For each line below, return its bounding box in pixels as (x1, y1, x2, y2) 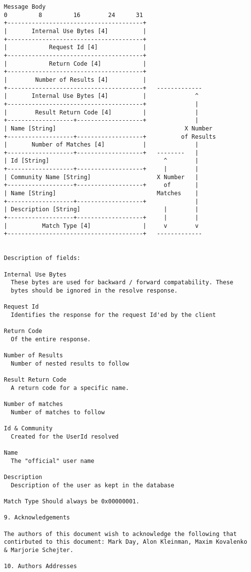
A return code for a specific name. (11, 384, 129, 391)
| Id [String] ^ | (4, 157, 199, 165)
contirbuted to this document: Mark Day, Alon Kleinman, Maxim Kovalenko (4, 538, 248, 546)
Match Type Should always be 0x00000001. (4, 498, 140, 505)
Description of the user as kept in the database (11, 481, 174, 489)
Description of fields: (4, 255, 81, 262)
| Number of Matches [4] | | (4, 141, 199, 148)
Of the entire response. (11, 335, 91, 343)
